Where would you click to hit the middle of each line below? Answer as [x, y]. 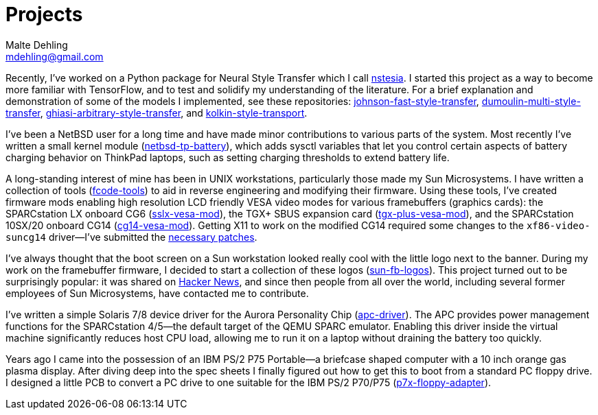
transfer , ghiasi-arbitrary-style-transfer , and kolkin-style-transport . [157, 112]
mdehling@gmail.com [55, 56]
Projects [44, 14]
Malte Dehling [37, 45]
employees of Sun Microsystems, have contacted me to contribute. [157, 293]
